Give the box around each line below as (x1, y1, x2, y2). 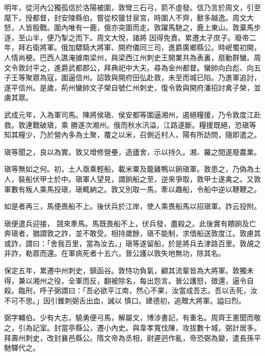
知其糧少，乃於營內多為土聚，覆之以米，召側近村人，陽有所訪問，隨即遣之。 (4, 129, 261, 140)
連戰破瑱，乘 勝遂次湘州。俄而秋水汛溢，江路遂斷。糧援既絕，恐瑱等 (25, 119, 256, 130)
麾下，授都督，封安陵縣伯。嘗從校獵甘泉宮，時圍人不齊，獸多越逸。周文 (4, 12, 247, 22)
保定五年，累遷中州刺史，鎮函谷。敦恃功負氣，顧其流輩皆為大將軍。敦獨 (4, 265, 247, 276)
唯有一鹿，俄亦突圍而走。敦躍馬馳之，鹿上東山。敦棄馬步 (68, 22, 261, 33)
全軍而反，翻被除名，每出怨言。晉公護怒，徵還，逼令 (68, 275, 247, 286)
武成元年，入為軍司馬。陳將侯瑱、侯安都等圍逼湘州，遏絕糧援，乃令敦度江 (4, 109, 254, 120)
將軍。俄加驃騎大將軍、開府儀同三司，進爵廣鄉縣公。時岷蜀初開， (39, 42, 261, 53)
